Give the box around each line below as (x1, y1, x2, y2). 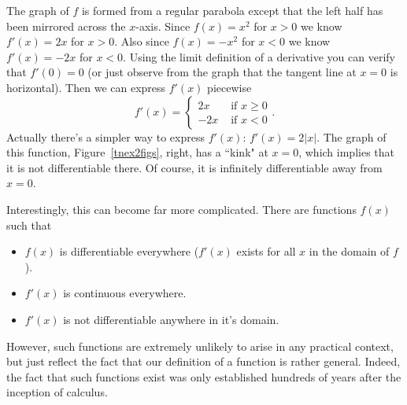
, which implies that (298, 144, 395, 160)
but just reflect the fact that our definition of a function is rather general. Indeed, (6, 353, 401, 370)
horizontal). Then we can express (6, 79, 166, 95)
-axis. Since (135, 17, 191, 34)
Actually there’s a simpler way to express (6, 128, 205, 145)
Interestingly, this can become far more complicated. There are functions (6, 201, 357, 217)
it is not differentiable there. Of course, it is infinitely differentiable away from (6, 159, 383, 175)
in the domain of (309, 243, 390, 260)
